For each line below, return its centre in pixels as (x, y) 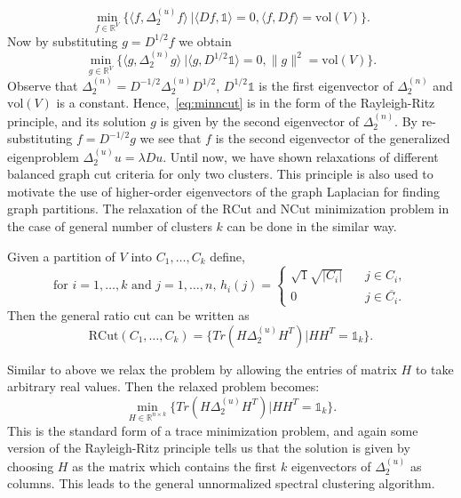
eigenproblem (43, 156)
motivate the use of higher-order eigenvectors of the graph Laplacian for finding (224, 191)
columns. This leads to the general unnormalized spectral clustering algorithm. (221, 483)
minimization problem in (382, 209)
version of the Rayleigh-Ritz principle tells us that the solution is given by (209, 448)
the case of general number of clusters (110, 225)
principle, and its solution (77, 120)
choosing (31, 466)
